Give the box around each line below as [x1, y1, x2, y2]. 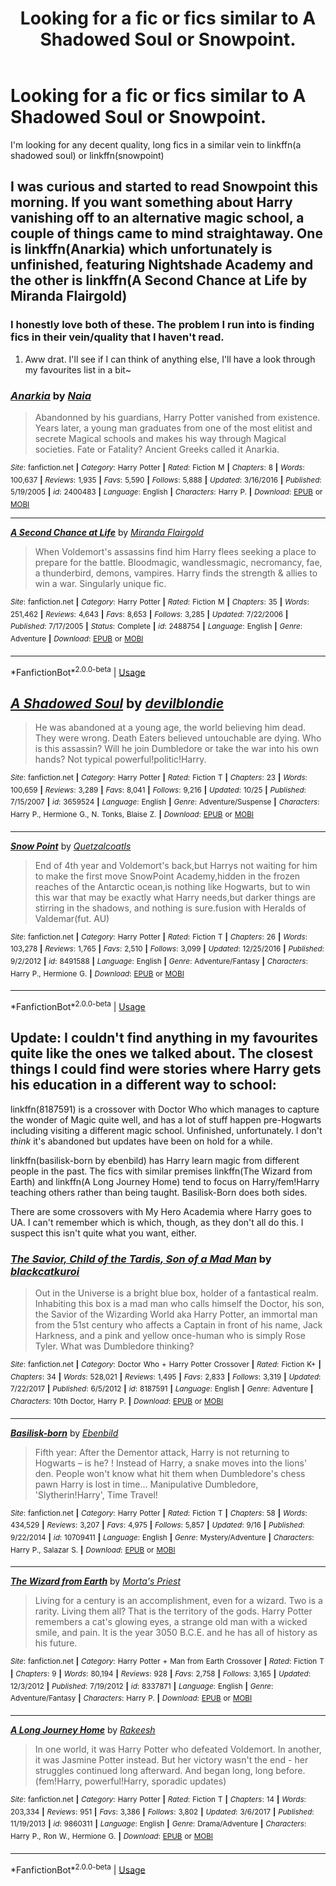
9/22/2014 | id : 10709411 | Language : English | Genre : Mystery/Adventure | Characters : [10, 1532, 315, 1542]
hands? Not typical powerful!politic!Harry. [34, 753, 207, 765]
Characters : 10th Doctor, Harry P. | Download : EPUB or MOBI [10, 1396, 224, 1406]
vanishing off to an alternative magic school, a [10, 210, 305, 227]
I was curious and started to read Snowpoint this [10, 178, 319, 196]
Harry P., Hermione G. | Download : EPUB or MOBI [10, 968, 185, 979]
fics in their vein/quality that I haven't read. [10, 330, 225, 344]
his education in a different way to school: [10, 1077, 277, 1094]
